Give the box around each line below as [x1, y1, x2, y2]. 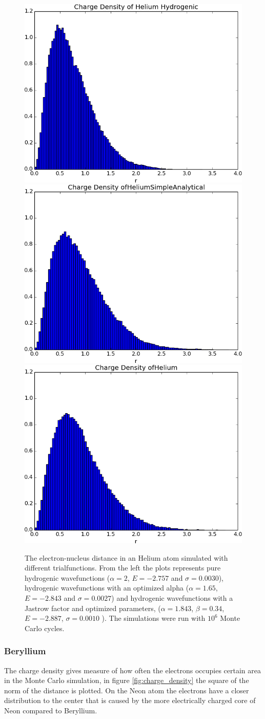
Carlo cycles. [25, 622, 65, 633]
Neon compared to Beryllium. [4, 705, 97, 715]
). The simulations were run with [101, 613, 206, 623]
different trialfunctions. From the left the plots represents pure [25, 562, 221, 573]
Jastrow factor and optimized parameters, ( [25, 602, 161, 613]
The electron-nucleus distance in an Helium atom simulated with [25, 552, 228, 563]
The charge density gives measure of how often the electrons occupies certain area [4, 665, 261, 675]
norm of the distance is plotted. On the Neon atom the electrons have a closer [4, 685, 249, 695]
